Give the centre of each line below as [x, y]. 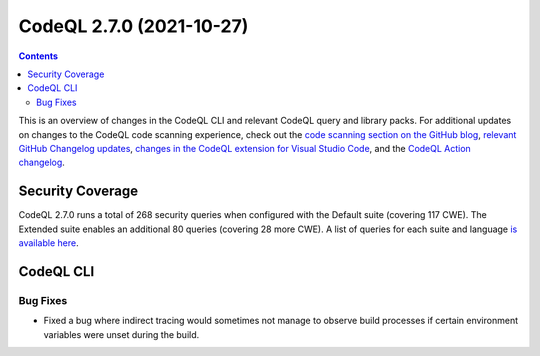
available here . [48, 242]
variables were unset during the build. [121, 334]
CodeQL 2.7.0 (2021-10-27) [133, 26]
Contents [38, 56]
